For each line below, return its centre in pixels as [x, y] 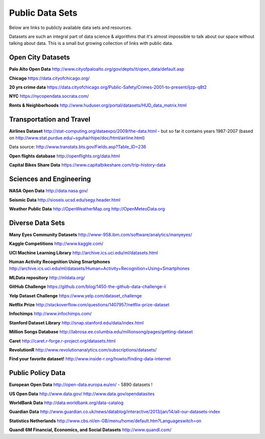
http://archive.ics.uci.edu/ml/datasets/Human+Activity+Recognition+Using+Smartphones [99, 268]
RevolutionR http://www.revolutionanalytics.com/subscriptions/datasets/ [83, 350]
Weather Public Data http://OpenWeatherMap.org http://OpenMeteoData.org [87, 208]
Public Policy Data [37, 373]
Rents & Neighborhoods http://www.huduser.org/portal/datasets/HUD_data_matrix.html [98, 105]
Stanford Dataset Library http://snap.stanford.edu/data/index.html [77, 322]
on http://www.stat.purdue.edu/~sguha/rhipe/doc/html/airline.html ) [77, 138]
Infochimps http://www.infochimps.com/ [50, 314]
